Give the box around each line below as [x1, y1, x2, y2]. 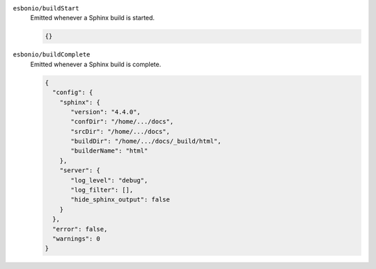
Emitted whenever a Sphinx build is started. [30, 14, 155, 22]
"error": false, [52, 225, 108, 233]
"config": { [52, 89, 93, 97]
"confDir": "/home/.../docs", [70, 118, 174, 125]
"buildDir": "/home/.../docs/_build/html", [70, 137, 222, 146]
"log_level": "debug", [70, 176, 148, 184]
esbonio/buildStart [13, 4, 79, 12]
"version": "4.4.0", [70, 108, 141, 116]
